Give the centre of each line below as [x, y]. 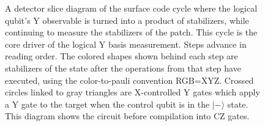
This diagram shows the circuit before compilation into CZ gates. [127, 116]
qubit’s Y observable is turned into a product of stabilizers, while [127, 20]
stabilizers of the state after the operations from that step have [123, 68]
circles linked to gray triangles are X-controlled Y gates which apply [132, 92]
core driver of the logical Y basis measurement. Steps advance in [126, 44]
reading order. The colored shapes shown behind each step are [121, 56]
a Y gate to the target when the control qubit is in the [107, 104]
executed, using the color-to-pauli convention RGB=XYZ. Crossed [129, 80]
